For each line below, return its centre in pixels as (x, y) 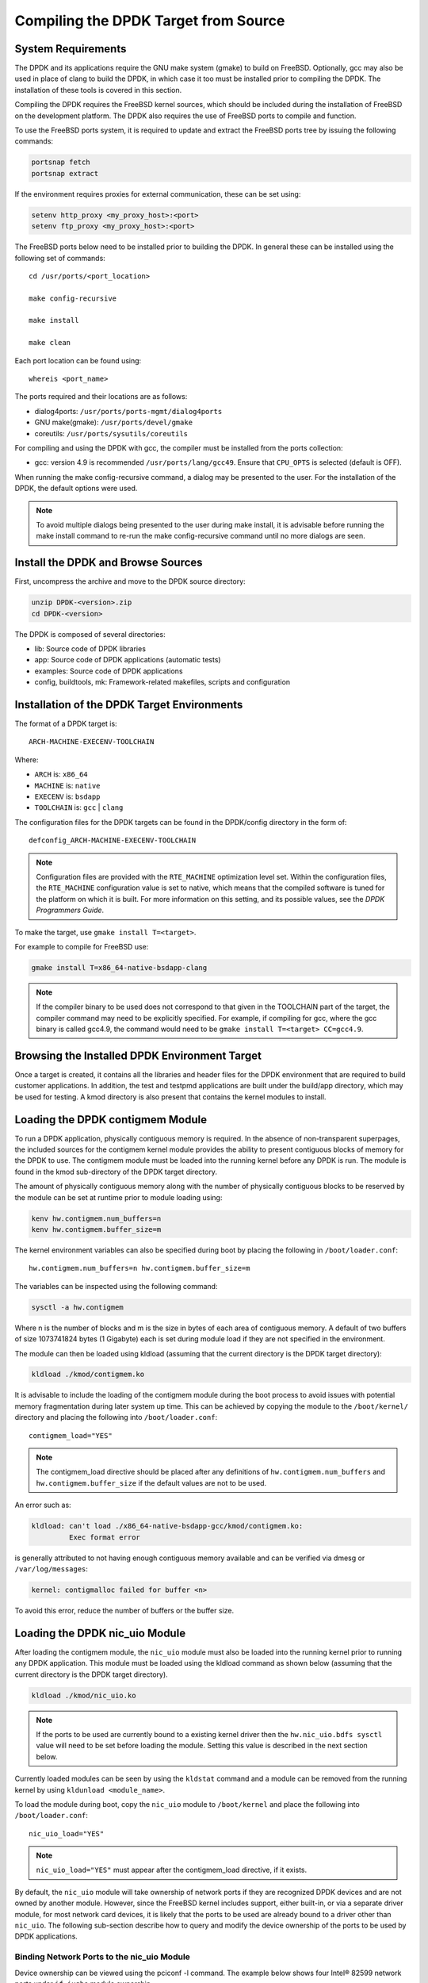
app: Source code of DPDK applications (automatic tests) (128, 660)
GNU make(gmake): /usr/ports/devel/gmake (114, 422)
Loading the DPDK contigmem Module (111, 1120)
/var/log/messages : (52, 1569)
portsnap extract (65, 173)
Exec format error (104, 1537)
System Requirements (71, 49)
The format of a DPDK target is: (66, 724)
